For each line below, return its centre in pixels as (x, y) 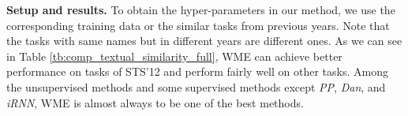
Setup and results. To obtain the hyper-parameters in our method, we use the (201, 9)
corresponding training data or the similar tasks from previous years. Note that (198, 25)
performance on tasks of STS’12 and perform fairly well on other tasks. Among (197, 71)
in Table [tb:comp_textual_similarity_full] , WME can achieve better (174, 56)
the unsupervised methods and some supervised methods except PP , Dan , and (196, 86)
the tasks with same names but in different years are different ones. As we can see (204, 41)
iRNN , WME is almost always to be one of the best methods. (155, 102)
